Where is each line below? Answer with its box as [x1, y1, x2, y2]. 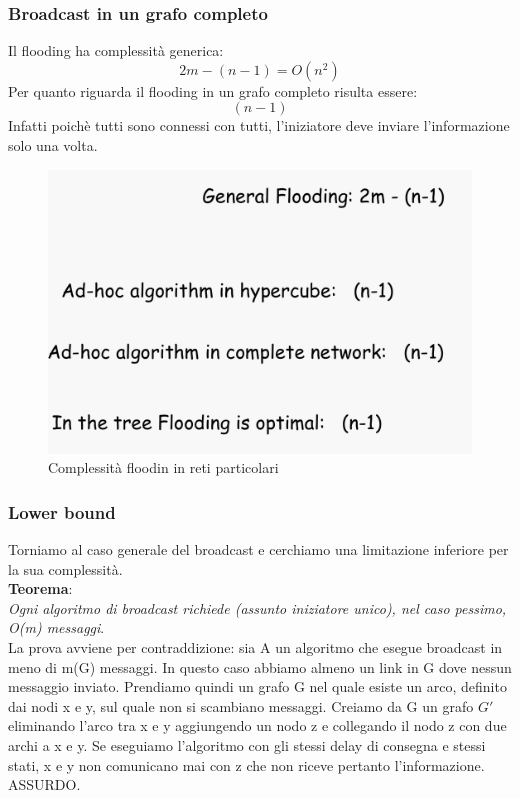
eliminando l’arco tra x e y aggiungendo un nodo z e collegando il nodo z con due [8, 715, 507, 736]
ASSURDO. [8, 774, 81, 795]
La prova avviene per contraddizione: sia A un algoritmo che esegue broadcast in [8, 637, 503, 658]
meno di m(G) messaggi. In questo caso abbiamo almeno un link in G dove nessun [8, 656, 512, 677]
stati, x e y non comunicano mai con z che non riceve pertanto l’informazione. [8, 754, 485, 775]
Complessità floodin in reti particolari [48, 457, 279, 478]
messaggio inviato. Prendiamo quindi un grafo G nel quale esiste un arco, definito [8, 676, 507, 697]
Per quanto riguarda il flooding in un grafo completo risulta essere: [8, 80, 418, 101]
